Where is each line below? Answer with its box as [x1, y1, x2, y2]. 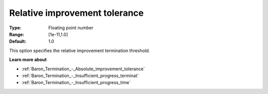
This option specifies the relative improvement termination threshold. [9, 47, 150, 53]
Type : [9, 25, 22, 31]
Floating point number [48, 25, 94, 31]
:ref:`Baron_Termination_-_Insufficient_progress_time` [21, 80, 131, 86]
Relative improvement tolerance [9, 7, 144, 18]
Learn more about [9, 57, 47, 63]
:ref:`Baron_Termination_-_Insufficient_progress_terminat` [21, 72, 139, 79]
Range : [9, 31, 24, 37]
